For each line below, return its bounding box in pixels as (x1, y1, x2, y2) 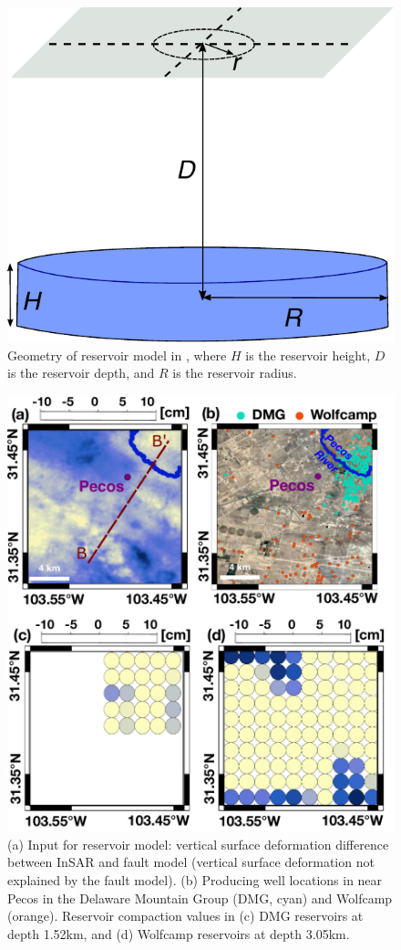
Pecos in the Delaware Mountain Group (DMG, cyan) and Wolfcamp (7, 888, 393, 907)
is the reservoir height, (245, 345, 371, 364)
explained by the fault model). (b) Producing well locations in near (7, 870, 383, 889)
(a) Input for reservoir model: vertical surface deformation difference (7, 834, 389, 853)
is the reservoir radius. (172, 363, 297, 382)
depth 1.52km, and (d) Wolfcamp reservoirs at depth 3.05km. (7, 924, 350, 943)
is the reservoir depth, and (7, 363, 155, 382)
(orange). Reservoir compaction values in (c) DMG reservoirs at (7, 906, 364, 925)
